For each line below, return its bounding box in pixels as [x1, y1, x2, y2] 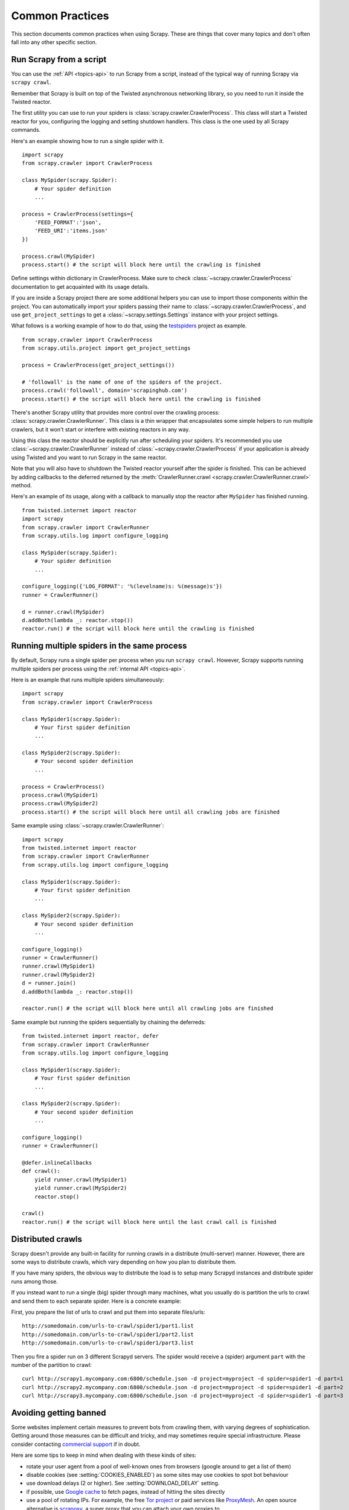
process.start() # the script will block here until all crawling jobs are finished [22, 808, 280, 815]
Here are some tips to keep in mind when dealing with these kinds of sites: [11, 1451, 196, 1459]
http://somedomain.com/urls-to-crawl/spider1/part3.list [22, 1340, 194, 1346]
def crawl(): [22, 1168, 60, 1175]
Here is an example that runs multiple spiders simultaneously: [11, 676, 164, 683]
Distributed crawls [11, 1234, 83, 1244]
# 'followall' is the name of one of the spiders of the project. [22, 378, 223, 385]
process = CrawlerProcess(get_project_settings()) [22, 361, 175, 368]
